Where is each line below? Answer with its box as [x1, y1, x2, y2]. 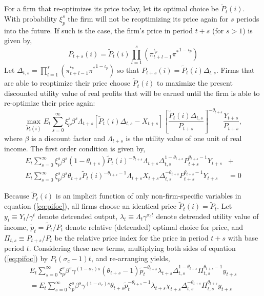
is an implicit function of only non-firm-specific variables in [55, 190, 241, 201]
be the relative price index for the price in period [54, 232, 209, 243]
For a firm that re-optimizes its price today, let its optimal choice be [4, 3, 219, 14]
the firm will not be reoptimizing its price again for [68, 13, 229, 24]
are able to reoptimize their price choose [4, 77, 130, 88]
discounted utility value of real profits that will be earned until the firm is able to [4, 87, 260, 98]
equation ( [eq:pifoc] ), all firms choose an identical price [4, 201, 176, 211]
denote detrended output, [37, 210, 118, 221]
